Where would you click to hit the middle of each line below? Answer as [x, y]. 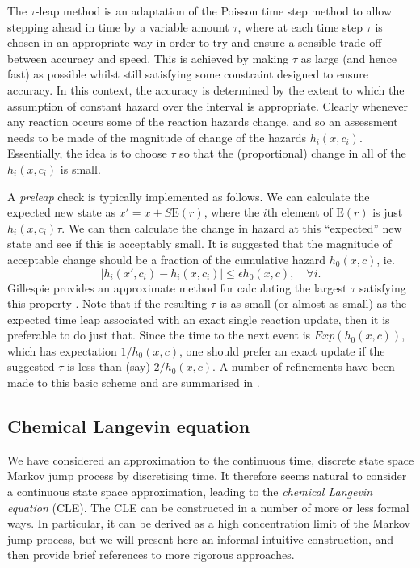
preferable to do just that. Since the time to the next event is [159, 335]
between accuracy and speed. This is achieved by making [148, 58]
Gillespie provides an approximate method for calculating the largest [177, 287]
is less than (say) [108, 366]
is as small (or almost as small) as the [313, 303]
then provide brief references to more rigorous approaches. [151, 555]
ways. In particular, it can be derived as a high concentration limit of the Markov [209, 523]
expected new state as [61, 212]
